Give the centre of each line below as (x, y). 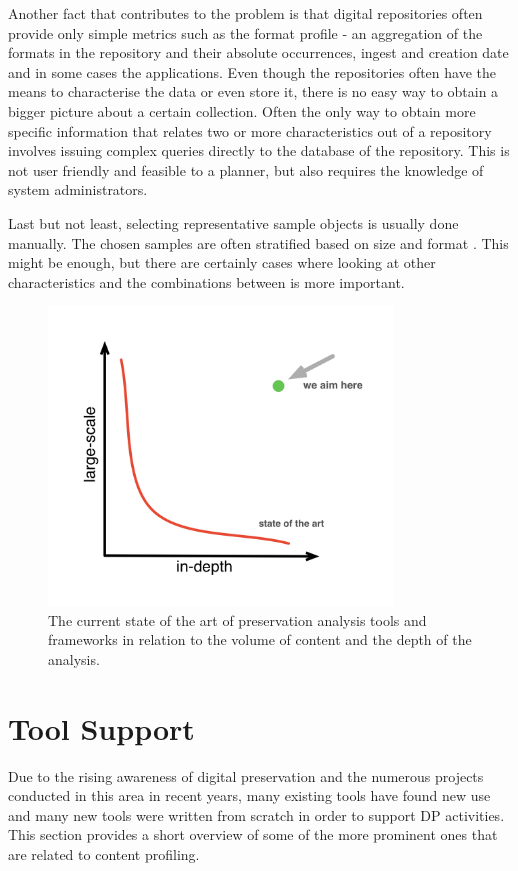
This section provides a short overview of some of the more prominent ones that (253, 834)
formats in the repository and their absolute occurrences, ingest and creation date (258, 52)
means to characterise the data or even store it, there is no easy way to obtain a (253, 91)
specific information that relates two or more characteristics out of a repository (250, 130)
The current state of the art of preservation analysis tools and (237, 619)
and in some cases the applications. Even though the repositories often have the (252, 71)
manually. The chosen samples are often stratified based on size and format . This (258, 242)
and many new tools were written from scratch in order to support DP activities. (256, 814)
